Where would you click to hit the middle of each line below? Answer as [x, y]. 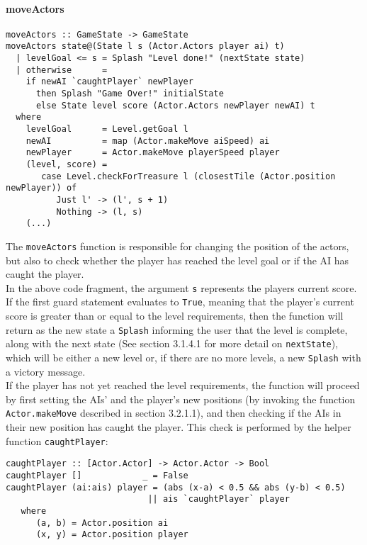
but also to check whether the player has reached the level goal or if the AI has [177, 260]
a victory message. [46, 371]
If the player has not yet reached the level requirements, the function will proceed [183, 385]
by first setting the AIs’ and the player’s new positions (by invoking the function [181, 399]
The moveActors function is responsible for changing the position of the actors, [177, 246]
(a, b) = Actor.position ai [102, 523]
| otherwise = [62, 70]
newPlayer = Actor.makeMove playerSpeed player [153, 153]
